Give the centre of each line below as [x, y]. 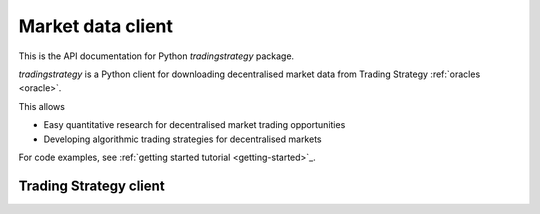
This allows [41, 106]
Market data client [96, 26]
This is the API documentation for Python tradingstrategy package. [156, 56]
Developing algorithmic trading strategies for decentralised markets [182, 139]
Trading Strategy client [91, 185]
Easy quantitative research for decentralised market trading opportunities [194, 125]
